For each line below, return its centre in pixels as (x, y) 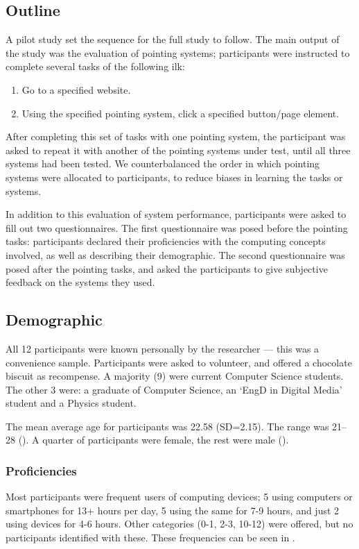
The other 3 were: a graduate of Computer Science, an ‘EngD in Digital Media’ (174, 389)
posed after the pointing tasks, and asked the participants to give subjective (167, 268)
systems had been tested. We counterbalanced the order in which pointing (163, 163)
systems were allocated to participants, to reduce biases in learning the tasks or (174, 177)
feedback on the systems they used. (80, 282)
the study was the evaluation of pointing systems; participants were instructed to (178, 52)
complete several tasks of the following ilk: (95, 66)
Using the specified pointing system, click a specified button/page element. (181, 113)
